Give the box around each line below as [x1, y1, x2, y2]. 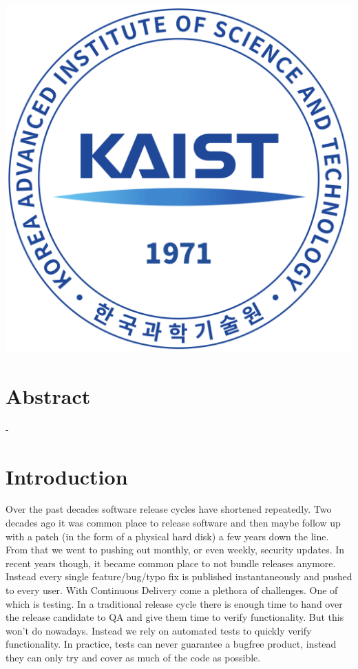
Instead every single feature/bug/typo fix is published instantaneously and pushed [6, 569, 352, 584]
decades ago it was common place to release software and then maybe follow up [6, 516, 341, 530]
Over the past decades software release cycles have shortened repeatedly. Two [6, 502, 332, 516]
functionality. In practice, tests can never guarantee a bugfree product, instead [6, 637, 337, 651]
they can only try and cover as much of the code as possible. [6, 650, 261, 664]
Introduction [6, 462, 128, 490]
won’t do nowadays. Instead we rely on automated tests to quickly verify [6, 623, 312, 637]
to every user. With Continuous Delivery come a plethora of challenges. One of [6, 583, 338, 597]
